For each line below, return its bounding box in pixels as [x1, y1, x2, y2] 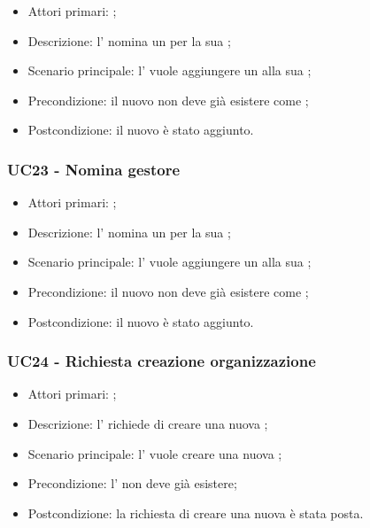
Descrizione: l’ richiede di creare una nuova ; [27, 414, 268, 432]
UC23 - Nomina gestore [7, 158, 181, 180]
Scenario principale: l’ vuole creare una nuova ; [27, 444, 282, 462]
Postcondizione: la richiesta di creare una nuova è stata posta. [27, 503, 364, 522]
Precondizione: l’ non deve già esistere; [27, 474, 237, 493]
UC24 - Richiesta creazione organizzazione [7, 350, 316, 372]
